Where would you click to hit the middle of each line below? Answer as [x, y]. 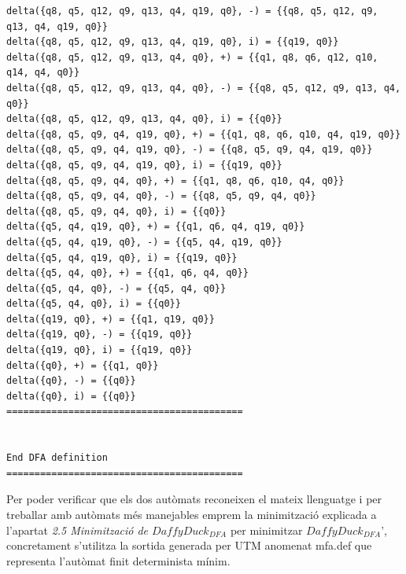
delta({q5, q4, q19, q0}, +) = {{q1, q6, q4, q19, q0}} [156, 227]
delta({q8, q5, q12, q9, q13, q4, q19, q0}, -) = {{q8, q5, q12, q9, [192, 11]
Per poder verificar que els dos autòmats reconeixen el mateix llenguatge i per [194, 499]
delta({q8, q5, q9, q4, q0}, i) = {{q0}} [116, 211]
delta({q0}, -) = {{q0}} [71, 381]
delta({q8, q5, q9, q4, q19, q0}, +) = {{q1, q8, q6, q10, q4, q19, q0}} [204, 134]
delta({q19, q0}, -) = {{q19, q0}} [100, 335]
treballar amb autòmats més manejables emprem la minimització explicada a [192, 514]
